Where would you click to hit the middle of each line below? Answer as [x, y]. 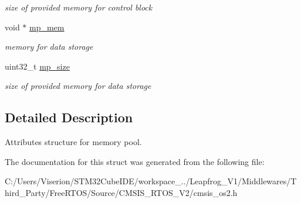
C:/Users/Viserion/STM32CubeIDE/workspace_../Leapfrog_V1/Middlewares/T [151, 181]
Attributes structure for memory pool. [73, 142]
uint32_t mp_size [37, 66]
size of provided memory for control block [79, 7]
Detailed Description [69, 117]
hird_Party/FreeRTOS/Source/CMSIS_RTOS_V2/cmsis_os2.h [121, 192]
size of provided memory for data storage [78, 86]
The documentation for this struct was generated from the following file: [135, 161]
